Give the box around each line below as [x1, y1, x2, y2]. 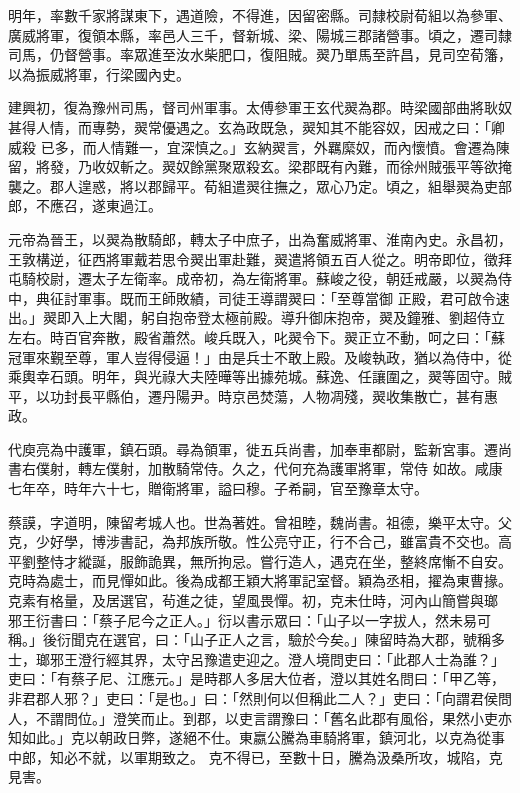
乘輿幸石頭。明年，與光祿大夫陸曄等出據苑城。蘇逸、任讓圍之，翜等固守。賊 [8, 366, 512, 387]
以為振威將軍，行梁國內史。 [8, 63, 190, 84]
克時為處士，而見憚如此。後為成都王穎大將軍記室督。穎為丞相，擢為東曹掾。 [8, 570, 512, 591]
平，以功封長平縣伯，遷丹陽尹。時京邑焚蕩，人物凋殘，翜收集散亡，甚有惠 [8, 385, 498, 406]
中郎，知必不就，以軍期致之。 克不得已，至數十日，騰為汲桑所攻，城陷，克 [8, 746, 503, 767]
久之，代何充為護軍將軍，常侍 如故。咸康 [231, 458, 503, 479]
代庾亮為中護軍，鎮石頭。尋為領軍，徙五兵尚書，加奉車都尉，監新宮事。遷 [8, 438, 498, 459]
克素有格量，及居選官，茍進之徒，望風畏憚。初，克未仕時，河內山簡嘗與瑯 [8, 590, 498, 611]
